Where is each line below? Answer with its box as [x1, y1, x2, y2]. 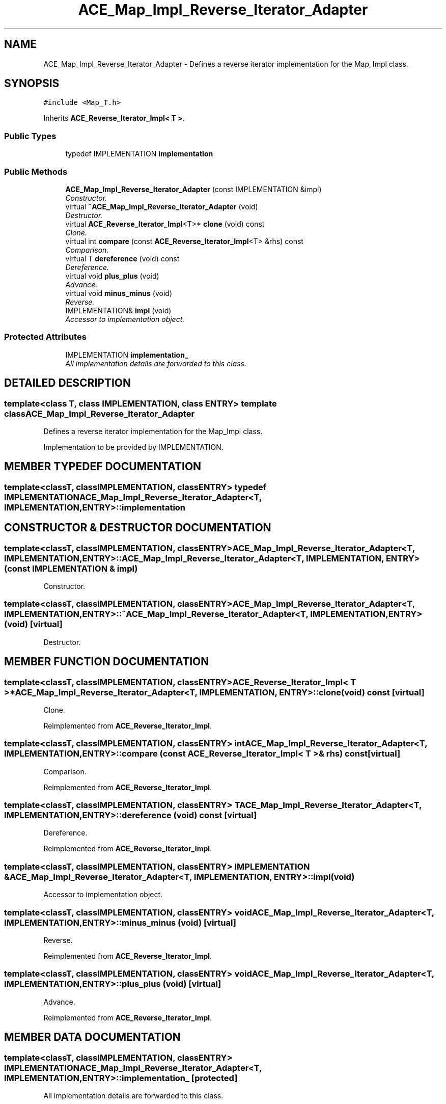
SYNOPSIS [4, 77, 60, 90]
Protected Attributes [4, 332, 87, 342]
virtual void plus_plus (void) [65, 271, 159, 280]
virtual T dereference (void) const [65, 254, 180, 263]
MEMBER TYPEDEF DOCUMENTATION [4, 460, 202, 473]
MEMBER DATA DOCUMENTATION [4, 1031, 181, 1044]
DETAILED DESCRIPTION [4, 376, 131, 390]
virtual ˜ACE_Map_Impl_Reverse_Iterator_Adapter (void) [65, 202, 258, 211]
